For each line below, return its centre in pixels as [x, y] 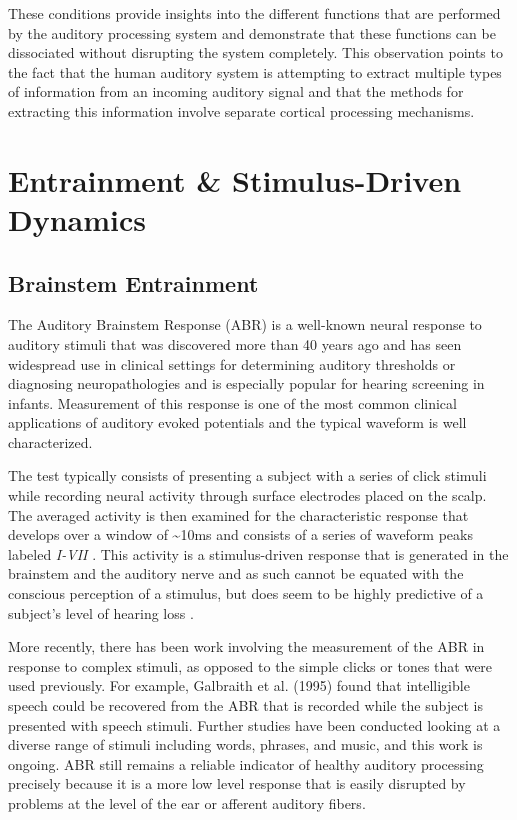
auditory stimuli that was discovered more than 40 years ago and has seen [235, 343]
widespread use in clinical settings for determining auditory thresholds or [232, 363]
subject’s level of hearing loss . [101, 612]
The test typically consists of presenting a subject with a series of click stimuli [247, 475]
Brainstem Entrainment [133, 282]
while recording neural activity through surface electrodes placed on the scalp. [247, 495]
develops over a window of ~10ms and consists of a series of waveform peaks [240, 534]
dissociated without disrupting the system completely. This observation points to [255, 52]
